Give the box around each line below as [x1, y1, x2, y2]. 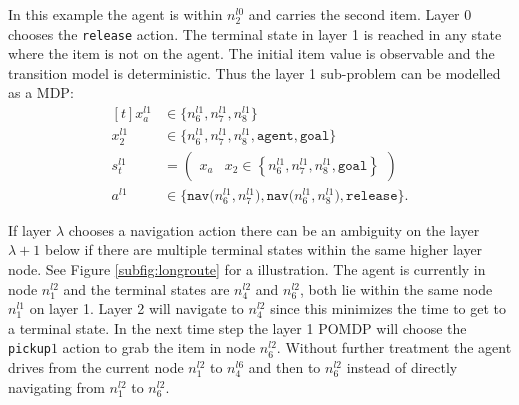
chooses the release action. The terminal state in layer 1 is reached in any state [8, 23, 502, 44]
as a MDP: [8, 82, 74, 103]
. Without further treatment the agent [276, 337, 512, 358]
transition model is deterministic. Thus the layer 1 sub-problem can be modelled [8, 62, 501, 83]
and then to [248, 357, 321, 378]
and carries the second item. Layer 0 [248, 4, 472, 24]
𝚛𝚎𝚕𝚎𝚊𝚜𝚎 [346, 188, 398, 203]
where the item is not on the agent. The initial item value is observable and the [8, 43, 495, 64]
